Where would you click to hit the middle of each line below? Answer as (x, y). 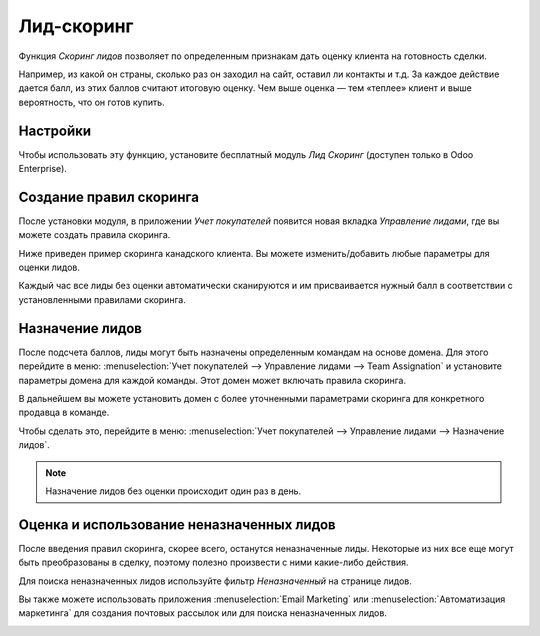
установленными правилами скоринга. (102, 299)
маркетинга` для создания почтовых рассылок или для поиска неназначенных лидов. (202, 613)
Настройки (55, 130)
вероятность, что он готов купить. (91, 102)
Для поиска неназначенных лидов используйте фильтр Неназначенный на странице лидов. (215, 581)
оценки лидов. (49, 267)
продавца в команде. (64, 412)
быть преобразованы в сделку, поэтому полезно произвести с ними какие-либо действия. (213, 562)
